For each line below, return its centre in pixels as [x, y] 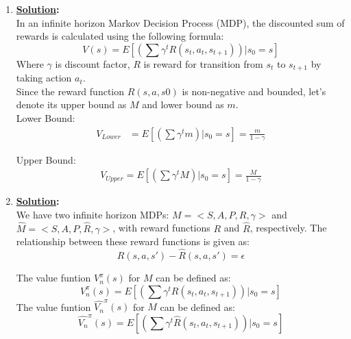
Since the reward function [70, 91]
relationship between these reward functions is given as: [133, 241]
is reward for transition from [203, 63]
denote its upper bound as [71, 104]
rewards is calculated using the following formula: [120, 36]
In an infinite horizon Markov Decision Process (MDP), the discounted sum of [180, 22]
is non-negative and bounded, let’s [254, 91]
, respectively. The [288, 228]
